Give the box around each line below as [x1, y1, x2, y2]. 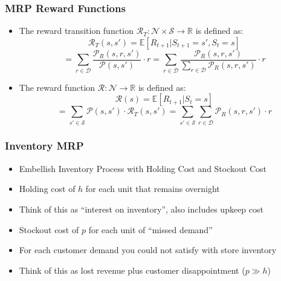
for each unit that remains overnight [85, 182, 220, 195]
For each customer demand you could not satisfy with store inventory [19, 243, 277, 256]
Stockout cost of [19, 223, 79, 236]
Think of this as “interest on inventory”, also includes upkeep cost [19, 202, 263, 215]
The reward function [19, 81, 95, 93]
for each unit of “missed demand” [88, 223, 213, 236]
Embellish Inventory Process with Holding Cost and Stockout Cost [19, 162, 266, 174]
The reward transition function [19, 24, 134, 37]
